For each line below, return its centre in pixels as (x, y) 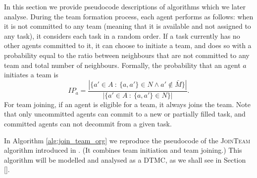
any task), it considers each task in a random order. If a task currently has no (122, 35)
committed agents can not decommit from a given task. (88, 123)
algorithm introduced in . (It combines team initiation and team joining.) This (123, 150)
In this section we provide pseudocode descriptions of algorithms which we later (125, 6)
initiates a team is (31, 75)
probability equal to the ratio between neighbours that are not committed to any (127, 55)
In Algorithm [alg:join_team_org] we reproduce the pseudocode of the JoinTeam (127, 140)
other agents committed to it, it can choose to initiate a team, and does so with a (128, 45)
